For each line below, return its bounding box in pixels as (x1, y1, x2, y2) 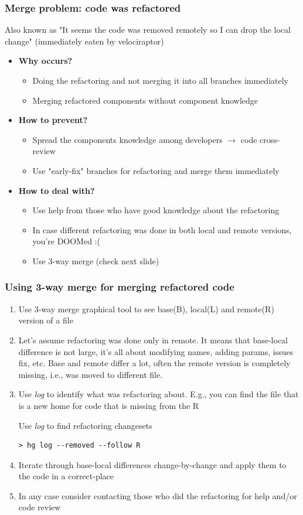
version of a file (18, 314, 73, 326)
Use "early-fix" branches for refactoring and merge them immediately (32, 164, 280, 176)
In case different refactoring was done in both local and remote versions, (32, 223, 292, 236)
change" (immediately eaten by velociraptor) (5, 35, 164, 47)
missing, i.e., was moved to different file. (18, 368, 163, 380)
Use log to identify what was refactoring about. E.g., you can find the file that (18, 388, 299, 400)
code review (18, 501, 61, 513)
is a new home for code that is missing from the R (18, 399, 199, 411)
